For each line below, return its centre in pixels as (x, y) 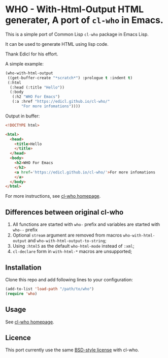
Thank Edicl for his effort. (32, 54)
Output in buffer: (23, 116)
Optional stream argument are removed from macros (67, 235)
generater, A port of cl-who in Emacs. (84, 20)
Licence (18, 337)
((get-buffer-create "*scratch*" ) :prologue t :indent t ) (70, 78)
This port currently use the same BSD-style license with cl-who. (72, 350)
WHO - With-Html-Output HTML (74, 9)
